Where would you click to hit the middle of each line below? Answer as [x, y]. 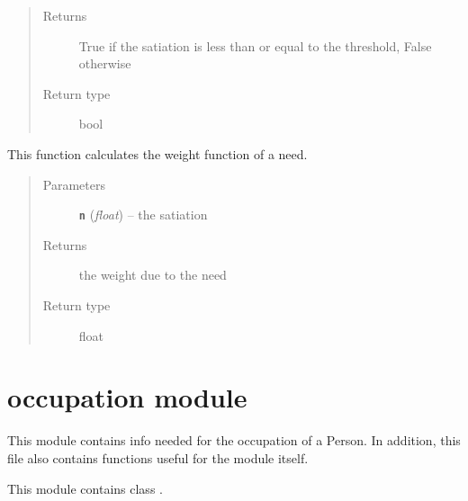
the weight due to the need [153, 275]
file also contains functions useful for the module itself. [158, 457]
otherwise [105, 63]
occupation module [127, 397]
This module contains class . [85, 488]
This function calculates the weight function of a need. [157, 153]
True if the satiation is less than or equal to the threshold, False [255, 45]
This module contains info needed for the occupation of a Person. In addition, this [234, 440]
